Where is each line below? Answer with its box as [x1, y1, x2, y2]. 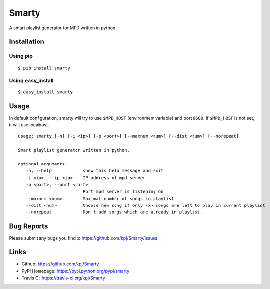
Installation [9, 38, 44, 46]
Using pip [9, 52, 33, 59]
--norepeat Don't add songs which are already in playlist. [25, 209, 203, 215]
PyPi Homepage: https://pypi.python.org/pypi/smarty [21, 268, 130, 274]
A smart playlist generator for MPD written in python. [9, 25, 116, 31]
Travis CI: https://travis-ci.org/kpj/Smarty [21, 275, 106, 281]
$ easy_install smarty [18, 89, 73, 95]
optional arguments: [18, 161, 68, 166]
